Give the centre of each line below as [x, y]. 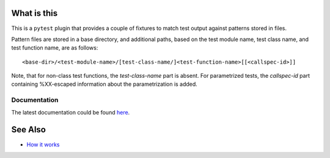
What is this [35, 13]
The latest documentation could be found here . [71, 112]
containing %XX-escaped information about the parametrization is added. [105, 84]
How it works [43, 145]
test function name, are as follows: [55, 48]
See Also [28, 130]
